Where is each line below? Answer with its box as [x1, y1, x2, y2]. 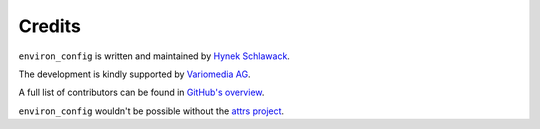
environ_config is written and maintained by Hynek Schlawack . [18, 50, 290, 62]
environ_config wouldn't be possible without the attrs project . [18, 105, 285, 117]
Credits [18, 15, 82, 37]
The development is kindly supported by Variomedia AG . [18, 68, 251, 80]
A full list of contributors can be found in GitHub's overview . [18, 86, 265, 99]
